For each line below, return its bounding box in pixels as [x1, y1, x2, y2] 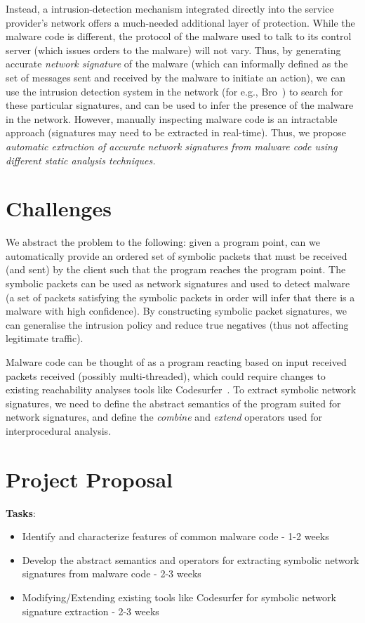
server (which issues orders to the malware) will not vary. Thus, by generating [6, 42, 341, 57]
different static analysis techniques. [6, 152, 156, 167]
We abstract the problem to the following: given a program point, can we [6, 235, 320, 249]
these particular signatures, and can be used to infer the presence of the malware [6, 98, 354, 112]
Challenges [6, 194, 112, 223]
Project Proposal [6, 464, 173, 493]
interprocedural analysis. [6, 423, 112, 438]
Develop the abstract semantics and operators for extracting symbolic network [22, 552, 359, 567]
